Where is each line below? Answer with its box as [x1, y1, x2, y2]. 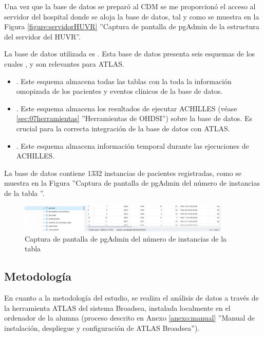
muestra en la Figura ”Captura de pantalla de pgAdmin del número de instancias [4, 177, 260, 188]
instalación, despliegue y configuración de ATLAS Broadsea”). [4, 322, 200, 333]
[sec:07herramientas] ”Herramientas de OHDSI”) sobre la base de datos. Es [16, 113, 252, 124]
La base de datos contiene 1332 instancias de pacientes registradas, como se [4, 167, 242, 178]
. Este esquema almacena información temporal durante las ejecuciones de [16, 140, 249, 151]
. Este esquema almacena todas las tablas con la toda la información [16, 75, 232, 86]
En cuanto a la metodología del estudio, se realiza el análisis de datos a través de [4, 292, 259, 303]
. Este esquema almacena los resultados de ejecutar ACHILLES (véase [16, 103, 237, 113]
